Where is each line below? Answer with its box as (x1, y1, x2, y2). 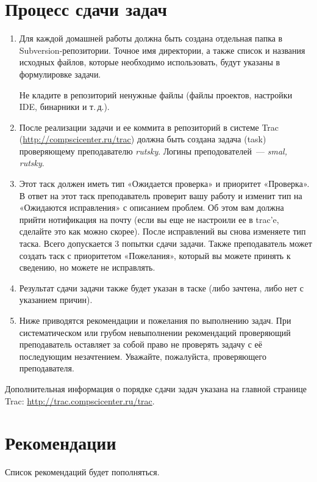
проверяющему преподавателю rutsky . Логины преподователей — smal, (19, 144, 287, 157)
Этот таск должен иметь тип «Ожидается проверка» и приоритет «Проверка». (19, 177, 310, 190)
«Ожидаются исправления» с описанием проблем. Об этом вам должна (19, 201, 284, 214)
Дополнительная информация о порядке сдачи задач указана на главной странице (5, 382, 307, 395)
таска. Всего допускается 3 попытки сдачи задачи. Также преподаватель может (19, 237, 312, 250)
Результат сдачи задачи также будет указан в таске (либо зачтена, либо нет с (19, 281, 304, 294)
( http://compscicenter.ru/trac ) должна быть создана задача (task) (19, 133, 266, 145)
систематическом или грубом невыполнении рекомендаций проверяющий (19, 326, 291, 338)
